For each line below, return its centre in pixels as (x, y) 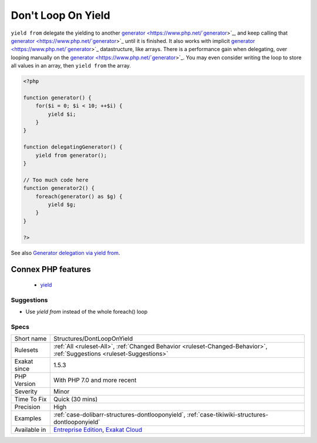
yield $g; (62, 204)
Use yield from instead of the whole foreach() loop (87, 312)
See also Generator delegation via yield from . (65, 253)
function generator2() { (59, 188)
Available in (30, 430)
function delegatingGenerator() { (73, 147)
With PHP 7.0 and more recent (95, 380)
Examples (28, 418)
